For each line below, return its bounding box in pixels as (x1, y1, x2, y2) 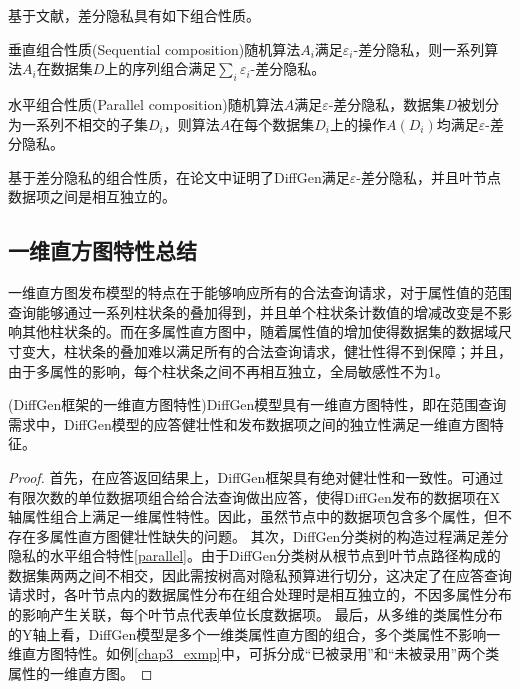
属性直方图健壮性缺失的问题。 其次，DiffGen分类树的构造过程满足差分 (49, 525, 509, 546)
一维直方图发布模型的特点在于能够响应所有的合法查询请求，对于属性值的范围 (8, 282, 512, 303)
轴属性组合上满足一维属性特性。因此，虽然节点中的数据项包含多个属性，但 (8, 506, 498, 527)
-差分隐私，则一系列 (353, 38, 485, 59)
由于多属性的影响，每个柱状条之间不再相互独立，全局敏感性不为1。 (8, 360, 449, 381)
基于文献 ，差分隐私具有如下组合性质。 (8, 5, 260, 25)
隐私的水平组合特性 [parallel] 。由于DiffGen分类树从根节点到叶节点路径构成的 (8, 545, 501, 566)
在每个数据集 (230, 113, 315, 134)
